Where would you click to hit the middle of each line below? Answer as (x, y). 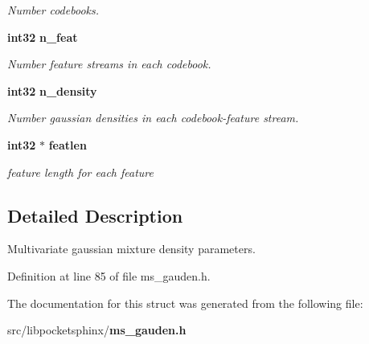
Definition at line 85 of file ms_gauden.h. (109, 275)
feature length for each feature (80, 172)
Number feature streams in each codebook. (109, 64)
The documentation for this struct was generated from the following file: (185, 303)
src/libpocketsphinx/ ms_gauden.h (97, 330)
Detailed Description (95, 215)
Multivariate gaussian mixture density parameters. (131, 249)
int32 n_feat (43, 37)
